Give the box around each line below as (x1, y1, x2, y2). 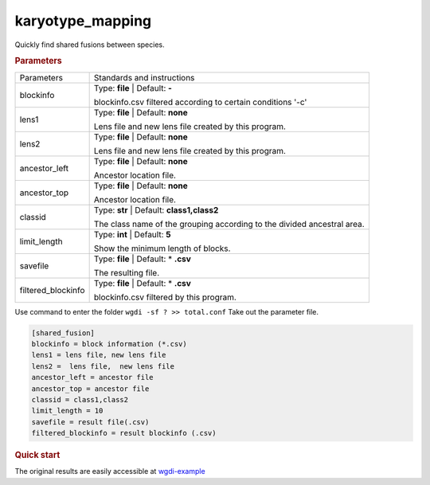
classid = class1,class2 (31, 395, 129, 404)
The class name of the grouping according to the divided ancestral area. (93, 218, 365, 229)
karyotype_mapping (14, 12, 152, 29)
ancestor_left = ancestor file (31, 373, 154, 382)
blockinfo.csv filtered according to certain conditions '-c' (93, 96, 307, 108)
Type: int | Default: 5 (93, 229, 171, 240)
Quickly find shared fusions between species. (14, 40, 165, 49)
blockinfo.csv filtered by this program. (93, 291, 236, 303)
